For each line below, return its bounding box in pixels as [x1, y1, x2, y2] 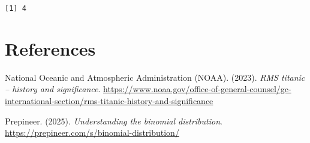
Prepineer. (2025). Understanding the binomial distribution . [5, 114, 222, 127]
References [5, 36, 96, 60]
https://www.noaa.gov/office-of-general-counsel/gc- [103, 83, 291, 95]
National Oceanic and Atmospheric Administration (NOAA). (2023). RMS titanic [5, 71, 305, 83]
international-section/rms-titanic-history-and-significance [5, 94, 213, 107]
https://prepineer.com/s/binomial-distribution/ [5, 126, 179, 139]
